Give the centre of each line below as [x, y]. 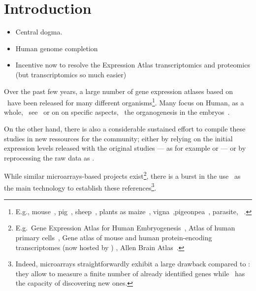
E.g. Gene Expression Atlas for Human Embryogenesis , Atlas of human [125, 228]
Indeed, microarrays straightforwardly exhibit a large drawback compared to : [133, 264]
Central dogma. [39, 32]
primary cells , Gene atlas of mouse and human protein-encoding [114, 237]
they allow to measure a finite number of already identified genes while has [130, 273]
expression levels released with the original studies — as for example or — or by [125, 148]
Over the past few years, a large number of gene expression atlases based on [119, 91]
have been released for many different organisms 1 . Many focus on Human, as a [126, 102]
